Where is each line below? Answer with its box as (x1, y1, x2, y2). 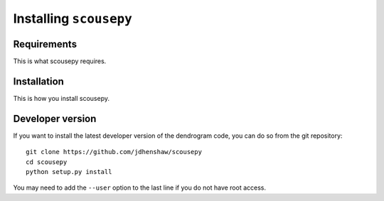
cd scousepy (26, 158, 68, 166)
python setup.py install (26, 168, 112, 176)
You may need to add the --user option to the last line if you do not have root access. (13, 183, 267, 192)
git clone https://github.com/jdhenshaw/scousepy (26, 148, 203, 156)
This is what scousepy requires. (13, 57, 107, 65)
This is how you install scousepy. (13, 94, 110, 102)
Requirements (13, 38, 78, 50)
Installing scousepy (13, 11, 132, 26)
